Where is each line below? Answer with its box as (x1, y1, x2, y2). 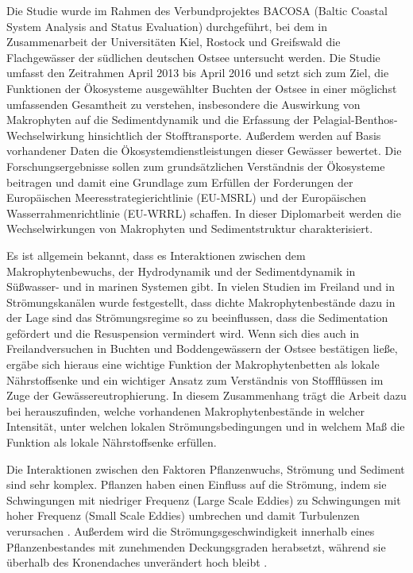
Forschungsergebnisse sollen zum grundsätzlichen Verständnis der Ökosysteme (6, 157, 385, 174)
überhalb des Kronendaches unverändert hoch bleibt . (6, 554, 268, 571)
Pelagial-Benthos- (312, 111, 398, 128)
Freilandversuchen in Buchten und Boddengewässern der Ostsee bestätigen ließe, (6, 340, 398, 357)
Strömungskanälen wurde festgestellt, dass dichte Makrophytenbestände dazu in (6, 293, 396, 310)
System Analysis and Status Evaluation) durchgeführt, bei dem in (6, 17, 327, 34)
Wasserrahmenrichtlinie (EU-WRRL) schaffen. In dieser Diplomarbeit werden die (6, 204, 401, 221)
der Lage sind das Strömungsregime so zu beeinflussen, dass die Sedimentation (6, 309, 388, 326)
